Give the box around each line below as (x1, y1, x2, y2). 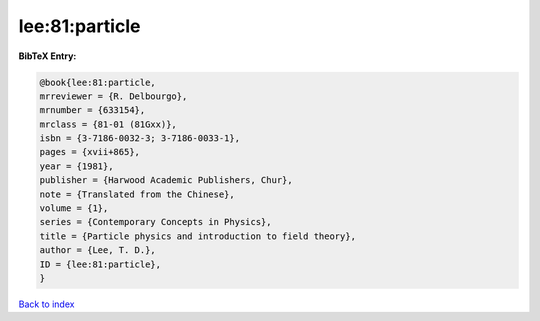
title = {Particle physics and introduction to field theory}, (39, 230, 357, 242)
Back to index (18, 298, 75, 310)
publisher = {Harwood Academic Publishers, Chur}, (39, 175, 294, 186)
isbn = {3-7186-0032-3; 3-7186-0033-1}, (39, 133, 240, 144)
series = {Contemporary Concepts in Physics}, (39, 216, 272, 228)
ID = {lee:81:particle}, (39, 258, 162, 270)
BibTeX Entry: (18, 50, 77, 62)
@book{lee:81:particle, (39, 76, 157, 88)
